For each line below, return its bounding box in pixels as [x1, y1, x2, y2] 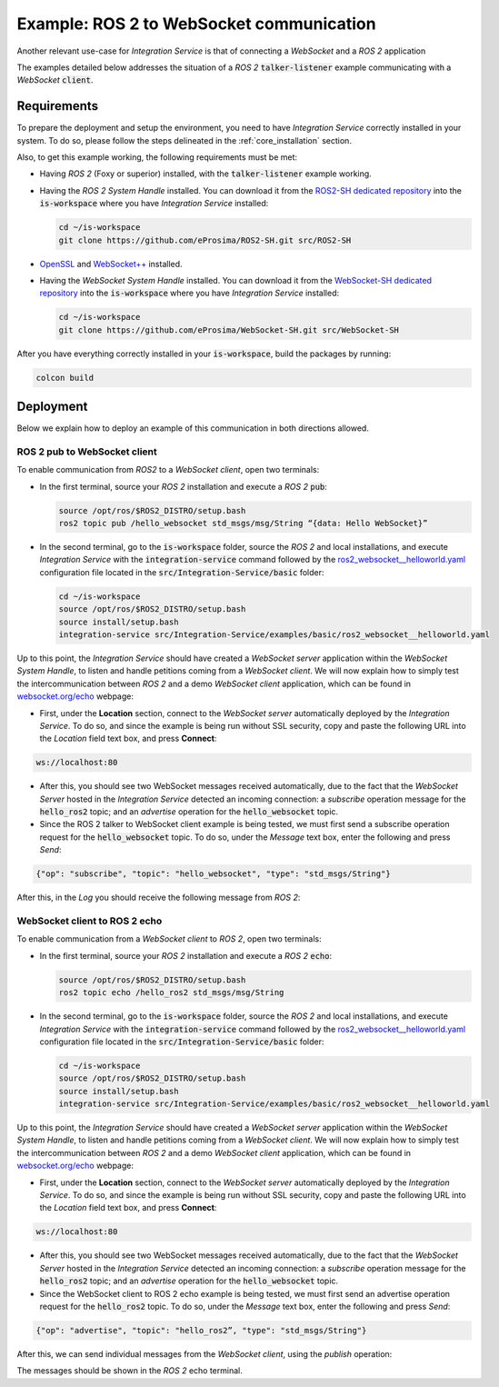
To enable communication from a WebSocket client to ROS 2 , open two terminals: [16, 933, 322, 944]
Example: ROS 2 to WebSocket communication [16, 14, 376, 34]
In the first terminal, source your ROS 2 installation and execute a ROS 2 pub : [39, 481, 327, 492]
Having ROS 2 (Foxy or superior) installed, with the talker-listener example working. [39, 168, 372, 179]
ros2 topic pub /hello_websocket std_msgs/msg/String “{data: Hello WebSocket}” [58, 518, 428, 529]
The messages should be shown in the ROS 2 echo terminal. [16, 1365, 243, 1376]
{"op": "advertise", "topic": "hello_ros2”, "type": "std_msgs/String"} [35, 1325, 367, 1335]
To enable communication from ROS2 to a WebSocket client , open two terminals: [16, 464, 320, 475]
